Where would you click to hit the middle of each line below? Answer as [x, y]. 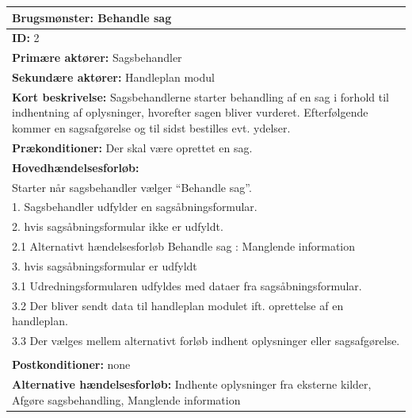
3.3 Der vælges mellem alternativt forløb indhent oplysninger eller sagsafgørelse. [206, 341]
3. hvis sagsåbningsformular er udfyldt [105, 265]
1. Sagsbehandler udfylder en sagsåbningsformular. [135, 207]
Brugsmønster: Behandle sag [92, 17]
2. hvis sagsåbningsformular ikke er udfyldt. [118, 226]
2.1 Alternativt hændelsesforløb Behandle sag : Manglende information [184, 246]
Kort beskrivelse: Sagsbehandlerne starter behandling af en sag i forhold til [200, 96]
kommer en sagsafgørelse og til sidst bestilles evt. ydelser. [151, 128]
